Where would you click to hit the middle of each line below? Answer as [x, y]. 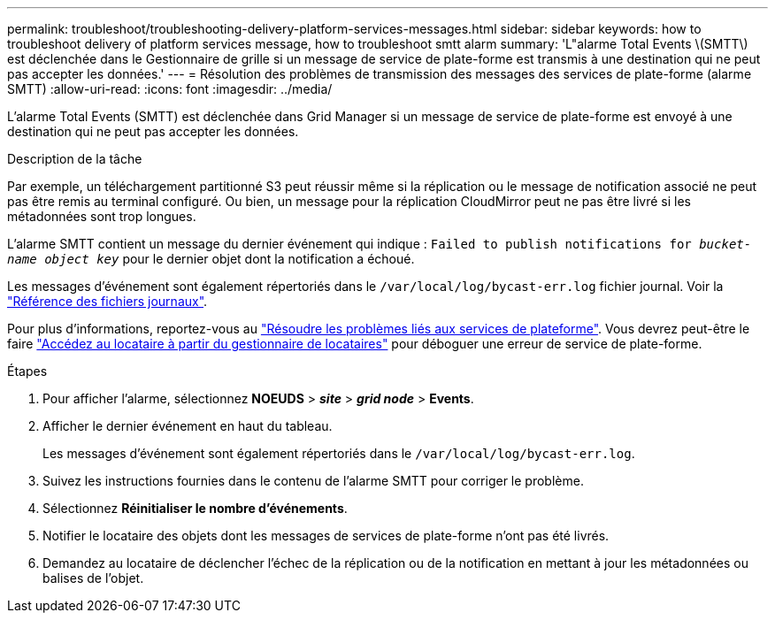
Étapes [27, 371]
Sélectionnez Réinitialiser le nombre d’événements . [195, 508]
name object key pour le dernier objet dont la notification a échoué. [211, 259]
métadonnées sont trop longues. [102, 216]
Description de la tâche [75, 159]
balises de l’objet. [93, 578]
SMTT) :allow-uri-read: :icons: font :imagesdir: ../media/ [170, 89]
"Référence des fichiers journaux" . [107, 301]
